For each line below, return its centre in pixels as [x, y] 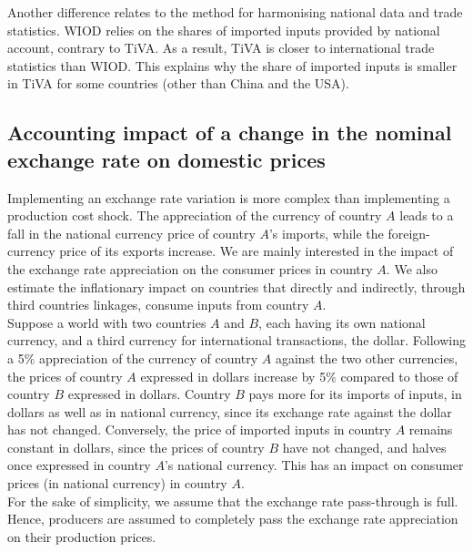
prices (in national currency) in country [117, 483]
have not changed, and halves [364, 447]
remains [431, 429]
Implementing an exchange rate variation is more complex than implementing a [229, 197]
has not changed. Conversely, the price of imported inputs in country [199, 429]
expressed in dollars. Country [149, 394]
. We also [412, 268]
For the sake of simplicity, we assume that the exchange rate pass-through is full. [233, 501]
